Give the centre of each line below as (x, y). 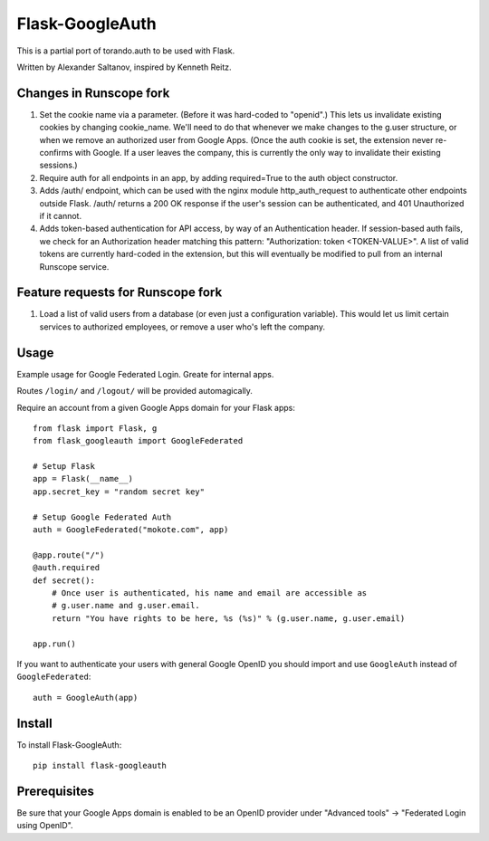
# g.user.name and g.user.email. (126, 606)
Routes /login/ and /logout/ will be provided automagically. (135, 391)
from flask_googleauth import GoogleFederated (138, 441)
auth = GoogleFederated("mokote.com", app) (131, 530)
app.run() (54, 644)
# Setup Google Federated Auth (102, 517)
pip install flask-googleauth (100, 766)
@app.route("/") (69, 555)
